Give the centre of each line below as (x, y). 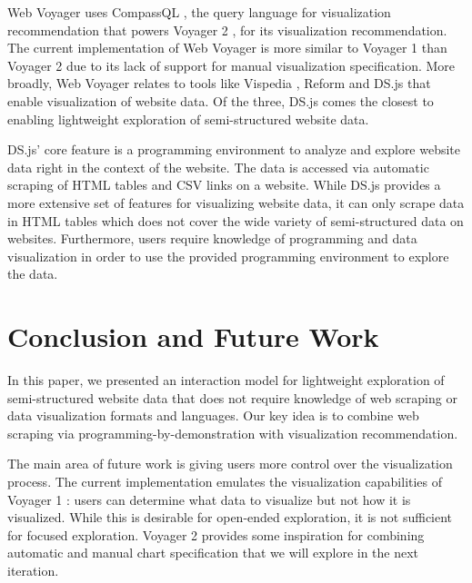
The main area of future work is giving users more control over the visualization (230, 464)
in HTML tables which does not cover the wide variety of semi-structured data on (236, 220)
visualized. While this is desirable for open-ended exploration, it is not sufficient (230, 517)
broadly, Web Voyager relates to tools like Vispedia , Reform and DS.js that (219, 83)
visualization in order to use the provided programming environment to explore (228, 256)
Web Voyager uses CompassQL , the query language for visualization (199, 12)
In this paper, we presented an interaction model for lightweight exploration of (226, 380)
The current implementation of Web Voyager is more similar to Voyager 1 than (227, 48)
